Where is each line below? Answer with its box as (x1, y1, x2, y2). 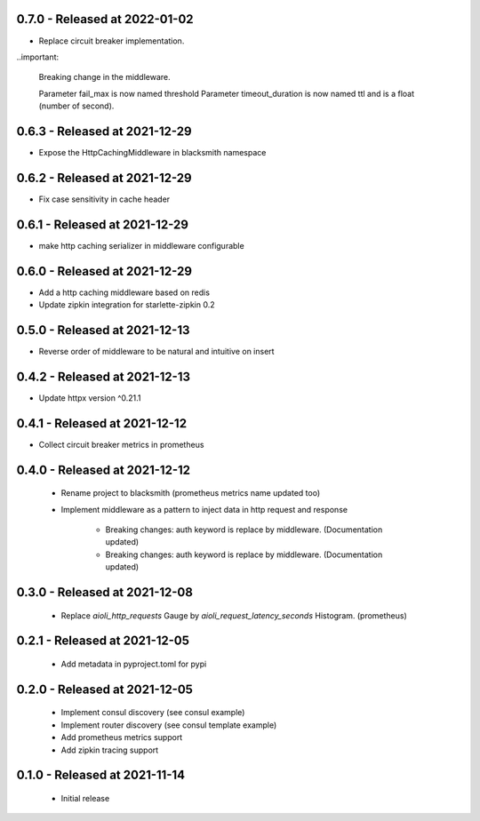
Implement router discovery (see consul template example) (60, 720, 277, 730)
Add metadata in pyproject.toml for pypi (60, 658, 207, 669)
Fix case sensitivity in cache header (38, 194, 171, 204)
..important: (16, 52, 60, 62)
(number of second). (38, 100, 115, 111)
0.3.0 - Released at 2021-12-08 (16, 585, 193, 600)
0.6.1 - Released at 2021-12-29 (16, 217, 188, 232)
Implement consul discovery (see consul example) (60, 707, 245, 718)
